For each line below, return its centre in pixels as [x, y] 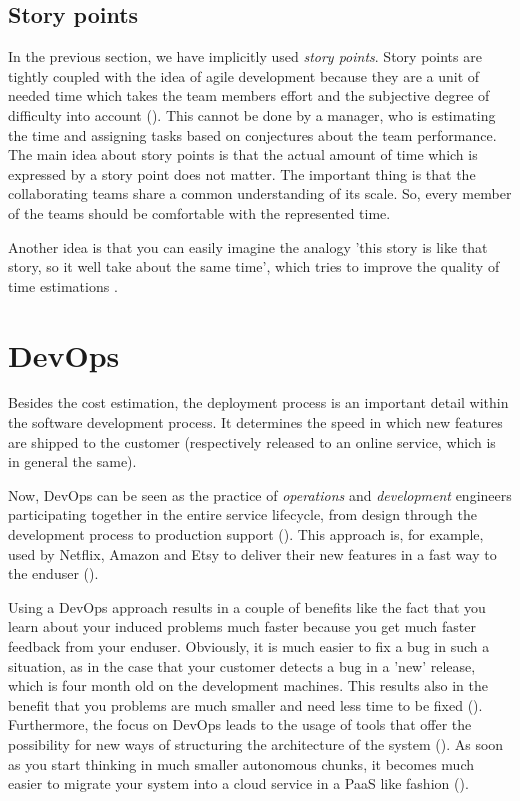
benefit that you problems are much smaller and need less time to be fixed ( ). [245, 704]
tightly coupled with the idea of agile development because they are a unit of [244, 75]
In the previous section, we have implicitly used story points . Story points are [245, 56]
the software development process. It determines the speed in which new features [255, 422]
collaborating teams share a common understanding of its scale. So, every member [260, 193]
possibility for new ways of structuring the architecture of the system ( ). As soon [256, 743]
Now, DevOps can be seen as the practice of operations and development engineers [260, 494]
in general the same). [72, 461]
